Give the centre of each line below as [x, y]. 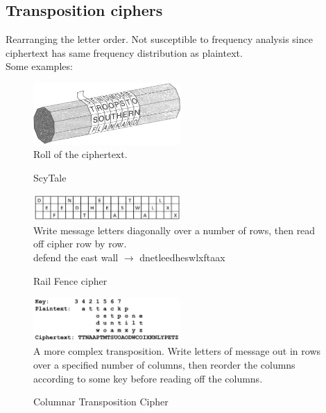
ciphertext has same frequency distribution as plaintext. [124, 52]
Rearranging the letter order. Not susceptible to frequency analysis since [159, 39]
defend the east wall [76, 257]
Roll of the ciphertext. [80, 154]
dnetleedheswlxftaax [182, 257]
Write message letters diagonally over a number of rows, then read [174, 230]
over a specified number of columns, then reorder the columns [164, 365]
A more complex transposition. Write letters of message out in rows [177, 351]
